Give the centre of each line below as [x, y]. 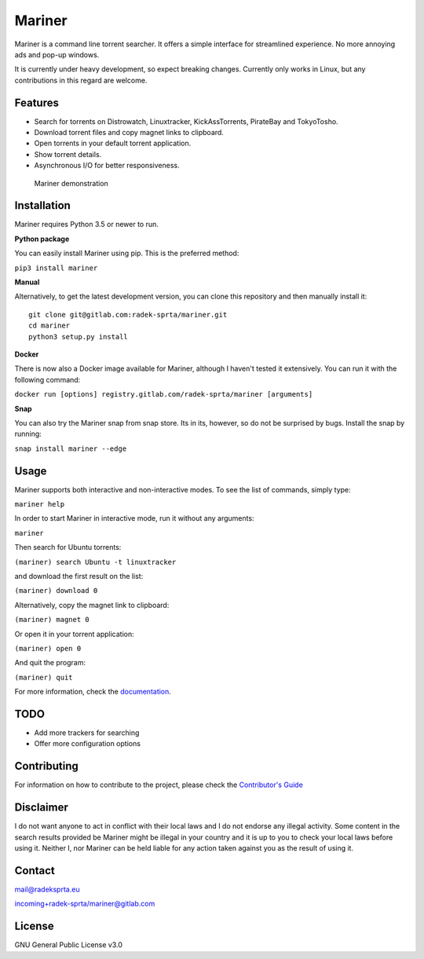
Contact [35, 871]
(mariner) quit [44, 677]
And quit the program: [50, 663]
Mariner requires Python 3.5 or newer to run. [86, 225]
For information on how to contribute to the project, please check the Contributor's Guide [159, 785]
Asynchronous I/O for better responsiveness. [107, 166]
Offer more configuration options [88, 744]
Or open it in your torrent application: [75, 634]
